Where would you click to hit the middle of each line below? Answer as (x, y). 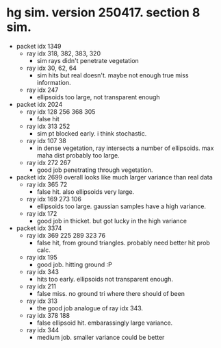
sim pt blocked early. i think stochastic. (92, 133)
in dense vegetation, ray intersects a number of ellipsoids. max (125, 148)
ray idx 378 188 (48, 315)
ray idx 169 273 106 (54, 199)
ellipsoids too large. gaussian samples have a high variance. (121, 206)
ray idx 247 (42, 90)
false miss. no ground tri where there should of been (111, 293)
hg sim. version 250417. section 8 (103, 13)
